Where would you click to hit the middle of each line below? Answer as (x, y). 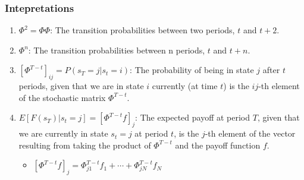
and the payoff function (218, 145)
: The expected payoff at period (193, 117)
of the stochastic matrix (62, 97)
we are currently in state (63, 133)
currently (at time (185, 86)
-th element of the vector (250, 133)
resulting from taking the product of (85, 145)
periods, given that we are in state (81, 86)
